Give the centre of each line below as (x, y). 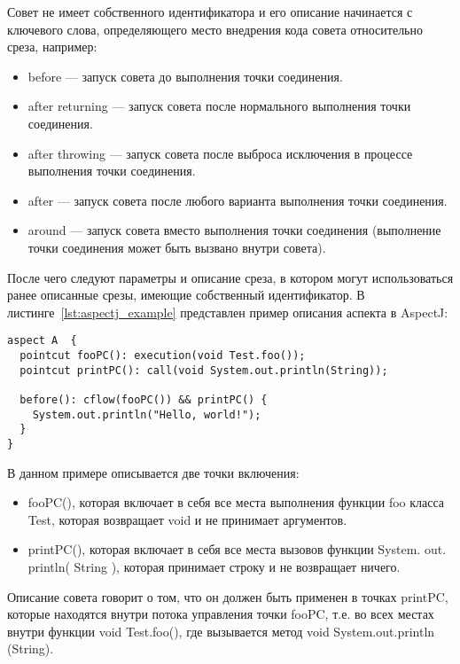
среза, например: (52, 47)
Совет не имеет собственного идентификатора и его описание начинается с (210, 12)
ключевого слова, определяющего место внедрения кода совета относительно (215, 29)
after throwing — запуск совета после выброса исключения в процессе (220, 153)
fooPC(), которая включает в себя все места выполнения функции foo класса (236, 502)
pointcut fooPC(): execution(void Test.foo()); (163, 355)
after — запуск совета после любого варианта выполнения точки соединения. (238, 200)
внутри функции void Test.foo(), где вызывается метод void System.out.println (221, 631)
